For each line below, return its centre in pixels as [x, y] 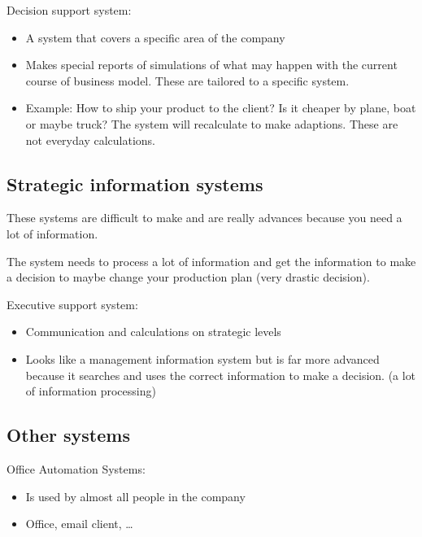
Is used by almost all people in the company [135, 496]
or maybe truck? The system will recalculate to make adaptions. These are [212, 123]
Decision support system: [69, 10]
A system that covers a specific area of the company [155, 37]
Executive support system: [72, 304]
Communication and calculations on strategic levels [153, 332]
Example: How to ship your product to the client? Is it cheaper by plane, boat [221, 108]
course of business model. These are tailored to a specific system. [187, 80]
